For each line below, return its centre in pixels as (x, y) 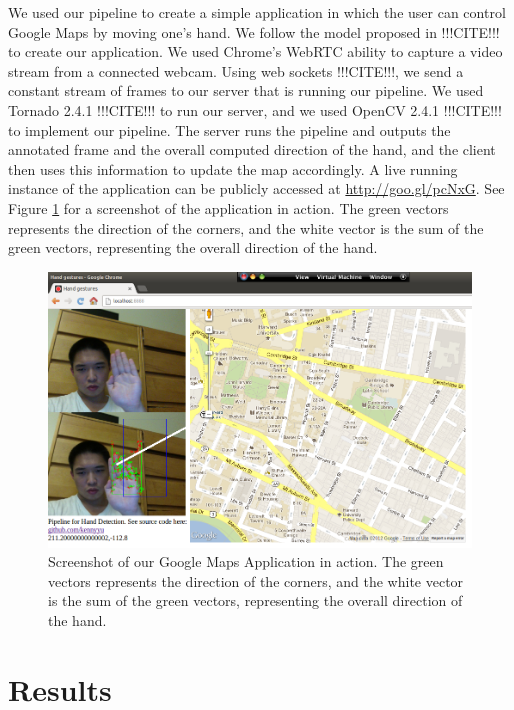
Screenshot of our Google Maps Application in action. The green (246, 561)
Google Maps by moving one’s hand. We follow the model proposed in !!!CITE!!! (254, 31)
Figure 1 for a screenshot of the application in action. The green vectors (228, 207)
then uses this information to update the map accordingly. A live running (233, 168)
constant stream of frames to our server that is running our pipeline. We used (246, 90)
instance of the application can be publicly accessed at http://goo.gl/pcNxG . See (256, 188)
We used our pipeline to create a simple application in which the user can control (257, 12)
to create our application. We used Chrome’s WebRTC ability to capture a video (255, 51)
